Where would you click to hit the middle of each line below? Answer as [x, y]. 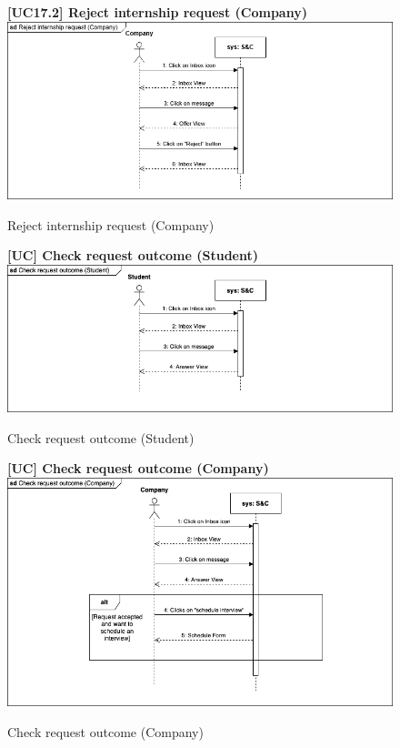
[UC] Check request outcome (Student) [133, 255]
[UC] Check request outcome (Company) [138, 468]
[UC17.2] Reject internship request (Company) [157, 12]
